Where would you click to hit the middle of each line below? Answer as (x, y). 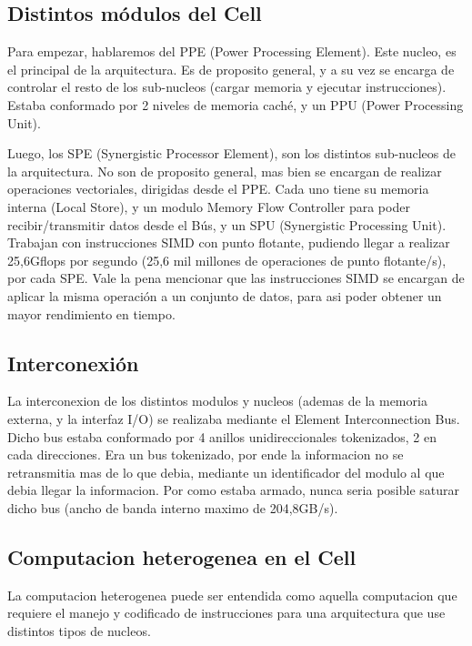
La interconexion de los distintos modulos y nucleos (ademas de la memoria (217, 401)
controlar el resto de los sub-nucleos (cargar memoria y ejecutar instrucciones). (227, 87)
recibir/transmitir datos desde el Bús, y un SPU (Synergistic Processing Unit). (227, 224)
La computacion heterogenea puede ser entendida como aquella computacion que (232, 595)
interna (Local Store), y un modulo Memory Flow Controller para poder (209, 206)
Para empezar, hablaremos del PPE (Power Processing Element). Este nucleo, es (232, 51)
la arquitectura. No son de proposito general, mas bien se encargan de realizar (225, 171)
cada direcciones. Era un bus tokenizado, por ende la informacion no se (206, 454)
